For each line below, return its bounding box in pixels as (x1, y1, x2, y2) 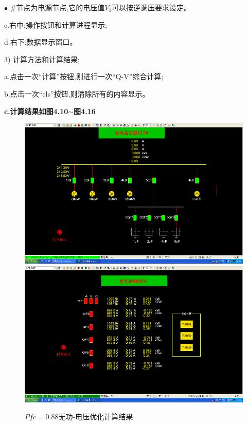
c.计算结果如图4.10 (4, 105, 68, 116)
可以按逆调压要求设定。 (112, 2, 191, 12)
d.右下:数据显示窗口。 (4, 36, 77, 47)
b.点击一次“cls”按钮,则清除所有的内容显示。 (4, 88, 150, 99)
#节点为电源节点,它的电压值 (10, 2, 105, 12)
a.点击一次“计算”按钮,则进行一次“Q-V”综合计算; (4, 71, 164, 82)
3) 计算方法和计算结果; (4, 53, 80, 64)
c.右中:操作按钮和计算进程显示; (4, 19, 107, 30)
